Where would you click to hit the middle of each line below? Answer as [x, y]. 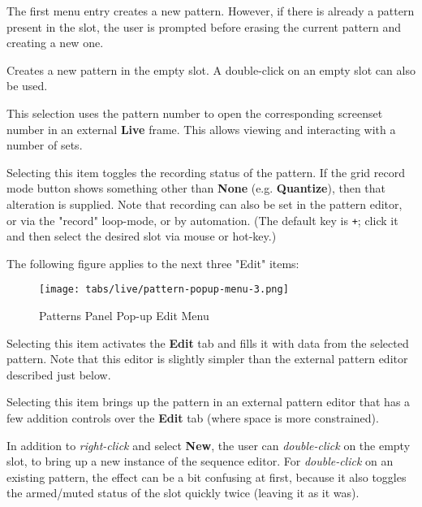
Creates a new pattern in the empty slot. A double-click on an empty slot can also [211, 69]
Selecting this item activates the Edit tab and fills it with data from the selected [208, 342]
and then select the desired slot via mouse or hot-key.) [142, 236]
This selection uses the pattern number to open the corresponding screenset [195, 113]
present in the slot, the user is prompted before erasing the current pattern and [204, 26]
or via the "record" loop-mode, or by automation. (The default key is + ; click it [202, 220]
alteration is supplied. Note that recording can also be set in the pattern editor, [205, 204]
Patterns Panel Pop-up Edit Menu [124, 316]
